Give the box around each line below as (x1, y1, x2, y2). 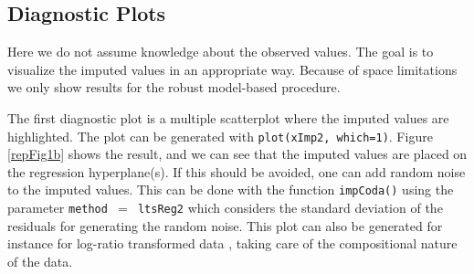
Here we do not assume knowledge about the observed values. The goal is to (7, 42, 434, 61)
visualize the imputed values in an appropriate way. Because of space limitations (7, 59, 458, 79)
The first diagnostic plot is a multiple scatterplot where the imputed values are (7, 108, 449, 127)
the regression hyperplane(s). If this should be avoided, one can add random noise (7, 162, 466, 181)
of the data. (7, 251, 73, 270)
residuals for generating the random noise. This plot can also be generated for (7, 216, 443, 235)
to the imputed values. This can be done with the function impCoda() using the (7, 180, 454, 199)
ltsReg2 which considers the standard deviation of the (137, 198, 443, 217)
